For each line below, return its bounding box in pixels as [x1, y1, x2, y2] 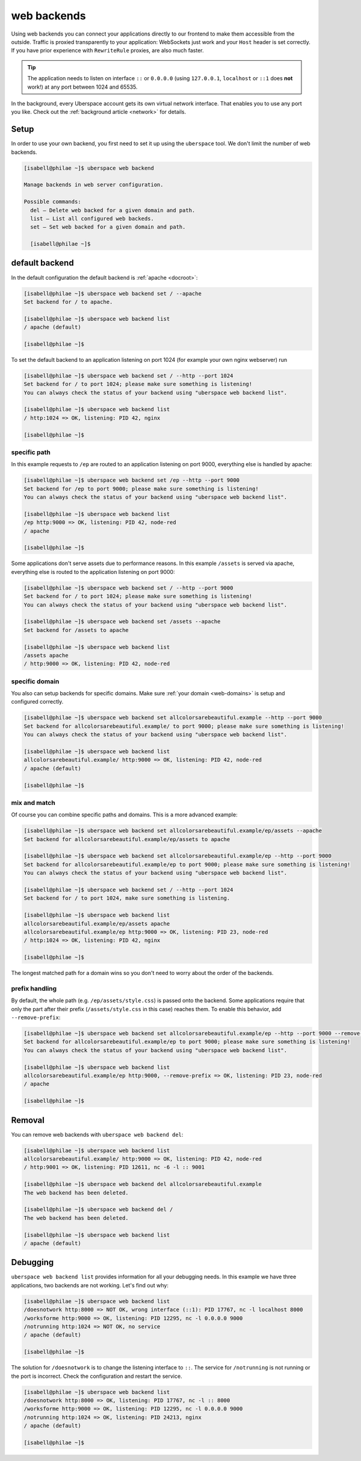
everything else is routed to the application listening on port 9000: [11, 568, 175, 575]
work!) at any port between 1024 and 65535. [27, 83, 138, 90]
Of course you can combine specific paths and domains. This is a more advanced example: [11, 811, 238, 818]
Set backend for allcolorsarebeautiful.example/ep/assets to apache [23, 836, 230, 842]
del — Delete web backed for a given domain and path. [30, 207, 196, 213]
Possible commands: [23, 198, 81, 205]
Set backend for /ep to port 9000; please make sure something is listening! [23, 485, 259, 492]
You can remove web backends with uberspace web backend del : [11, 1131, 184, 1138]
